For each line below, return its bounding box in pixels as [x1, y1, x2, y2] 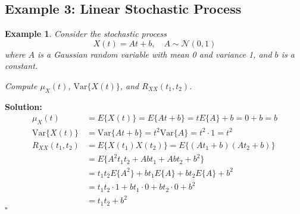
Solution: [5, 100, 42, 112]
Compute [5, 79, 37, 92]
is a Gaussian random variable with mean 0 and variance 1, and [37, 48, 272, 60]
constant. [5, 59, 38, 72]
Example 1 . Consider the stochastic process [5, 27, 167, 40]
